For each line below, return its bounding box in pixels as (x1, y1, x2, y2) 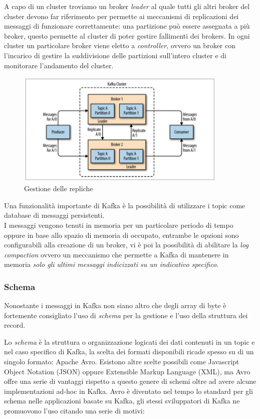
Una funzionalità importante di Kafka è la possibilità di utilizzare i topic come (4, 200, 245, 210)
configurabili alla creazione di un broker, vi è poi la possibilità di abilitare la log (4, 239, 248, 250)
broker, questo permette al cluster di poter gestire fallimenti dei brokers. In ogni (4, 30, 250, 41)
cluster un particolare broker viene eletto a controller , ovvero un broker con (4, 40, 236, 51)
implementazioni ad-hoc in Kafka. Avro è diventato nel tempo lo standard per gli (4, 385, 253, 396)
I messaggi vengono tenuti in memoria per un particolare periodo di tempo (4, 219, 233, 230)
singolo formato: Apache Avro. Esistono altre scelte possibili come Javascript (4, 356, 239, 367)
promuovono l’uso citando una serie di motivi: (4, 405, 145, 416)
